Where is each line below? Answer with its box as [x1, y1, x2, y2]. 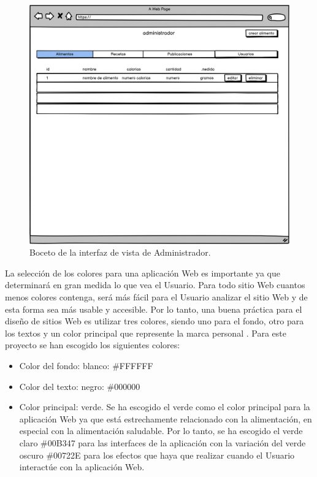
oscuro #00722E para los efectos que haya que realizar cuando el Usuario [19, 448, 295, 461]
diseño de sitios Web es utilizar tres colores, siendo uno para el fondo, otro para [5, 315, 304, 327]
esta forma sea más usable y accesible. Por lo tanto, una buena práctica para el [5, 302, 302, 315]
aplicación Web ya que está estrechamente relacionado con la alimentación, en [19, 412, 312, 425]
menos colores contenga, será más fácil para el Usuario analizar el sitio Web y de [5, 291, 308, 303]
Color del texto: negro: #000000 [19, 380, 140, 392]
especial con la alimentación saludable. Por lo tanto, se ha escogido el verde [19, 424, 303, 437]
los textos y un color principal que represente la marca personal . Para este [5, 326, 286, 339]
